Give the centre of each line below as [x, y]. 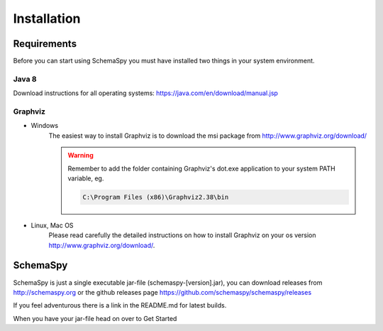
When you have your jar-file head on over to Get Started [95, 318]
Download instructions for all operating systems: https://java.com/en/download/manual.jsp [145, 93]
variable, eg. [86, 178]
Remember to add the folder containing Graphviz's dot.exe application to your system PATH [202, 168]
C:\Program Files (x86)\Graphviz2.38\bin [156, 197]
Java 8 [25, 79]
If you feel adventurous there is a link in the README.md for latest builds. [120, 305]
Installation [47, 18]
